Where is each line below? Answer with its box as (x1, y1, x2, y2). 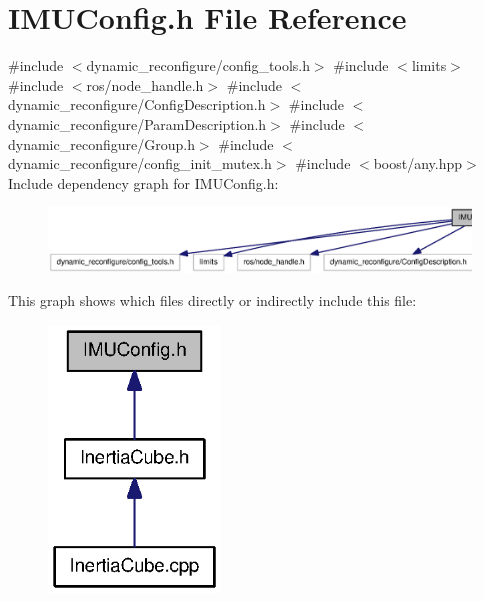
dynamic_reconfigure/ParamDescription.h (8, 113, 267, 134)
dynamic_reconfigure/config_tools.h (86, 55, 310, 76)
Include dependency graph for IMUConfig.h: (8, 172, 279, 193)
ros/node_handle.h (86, 74, 204, 95)
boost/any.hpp (373, 153, 463, 174)
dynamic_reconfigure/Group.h (8, 133, 195, 154)
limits (411, 55, 447, 76)
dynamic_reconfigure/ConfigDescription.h (8, 94, 266, 115)
